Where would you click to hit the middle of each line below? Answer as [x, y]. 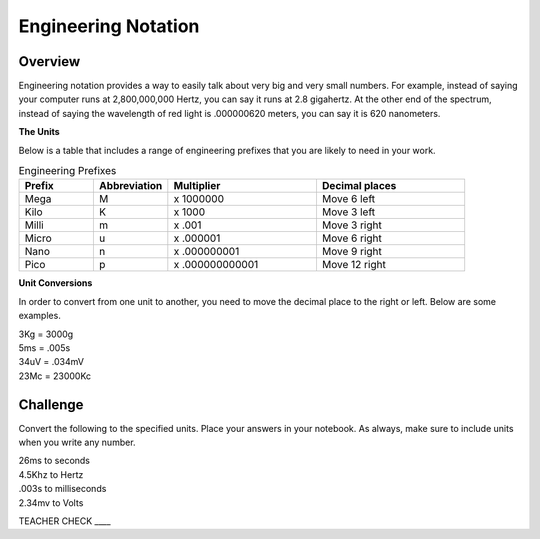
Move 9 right [351, 252]
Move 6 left [348, 199]
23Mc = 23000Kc [55, 376]
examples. [40, 316]
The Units [39, 132]
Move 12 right [354, 265]
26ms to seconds [54, 461]
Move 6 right [351, 238]
